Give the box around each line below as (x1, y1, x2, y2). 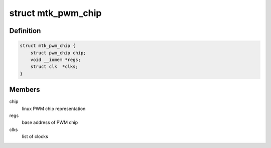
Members (9, 85, 40, 94)
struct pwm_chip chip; (30, 50, 86, 55)
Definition (9, 26, 41, 35)
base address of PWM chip (22, 119, 78, 125)
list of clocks (22, 133, 49, 139)
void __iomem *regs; (30, 56, 81, 62)
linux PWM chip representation (22, 105, 86, 111)
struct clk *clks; (30, 64, 79, 69)
